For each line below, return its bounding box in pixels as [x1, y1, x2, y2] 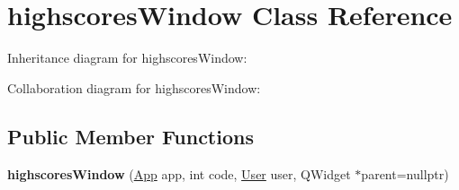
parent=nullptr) [361, 164, 449, 183]
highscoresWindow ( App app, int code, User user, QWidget [7, 164, 351, 183]
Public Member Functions [7, 122, 254, 150]
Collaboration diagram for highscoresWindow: [7, 78, 261, 97]
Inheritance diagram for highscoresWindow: [7, 48, 247, 67]
